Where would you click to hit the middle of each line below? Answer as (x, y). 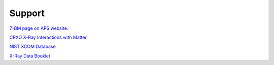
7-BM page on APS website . (39, 28)
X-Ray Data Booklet (30, 56)
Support (27, 13)
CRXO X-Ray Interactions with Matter (48, 37)
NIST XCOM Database (32, 47)
